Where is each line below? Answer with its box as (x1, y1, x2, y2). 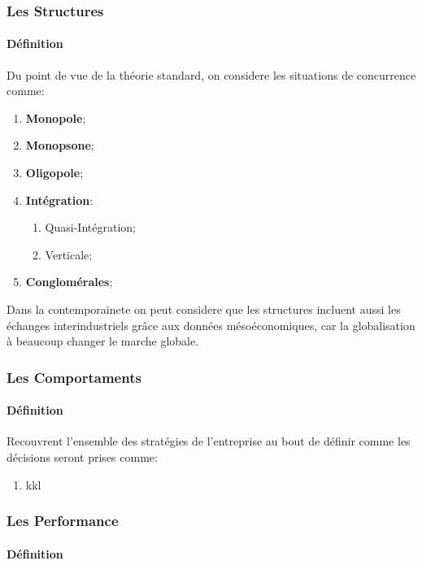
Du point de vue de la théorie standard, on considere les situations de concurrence (7, 66, 416, 83)
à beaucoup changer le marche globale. (7, 332, 199, 350)
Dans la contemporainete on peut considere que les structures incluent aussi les (7, 300, 401, 317)
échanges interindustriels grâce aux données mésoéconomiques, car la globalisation (7, 316, 415, 333)
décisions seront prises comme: (7, 449, 158, 465)
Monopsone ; (25, 137, 94, 154)
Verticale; (45, 246, 93, 263)
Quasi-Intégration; (45, 219, 136, 236)
